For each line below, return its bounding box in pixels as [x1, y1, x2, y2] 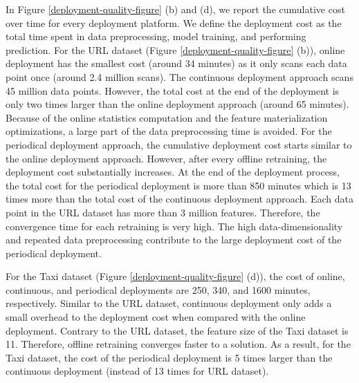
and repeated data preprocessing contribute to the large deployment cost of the [6, 232, 342, 247]
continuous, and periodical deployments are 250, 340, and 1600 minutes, [6, 282, 311, 297]
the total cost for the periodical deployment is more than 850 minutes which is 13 [6, 178, 351, 192]
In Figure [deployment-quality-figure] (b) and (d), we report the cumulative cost [6, 2, 345, 16]
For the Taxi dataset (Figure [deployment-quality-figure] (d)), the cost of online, [6, 269, 345, 283]
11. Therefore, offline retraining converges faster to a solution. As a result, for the [6, 337, 351, 351]
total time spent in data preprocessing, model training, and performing [6, 29, 306, 44]
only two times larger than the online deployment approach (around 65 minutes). [6, 97, 349, 111]
